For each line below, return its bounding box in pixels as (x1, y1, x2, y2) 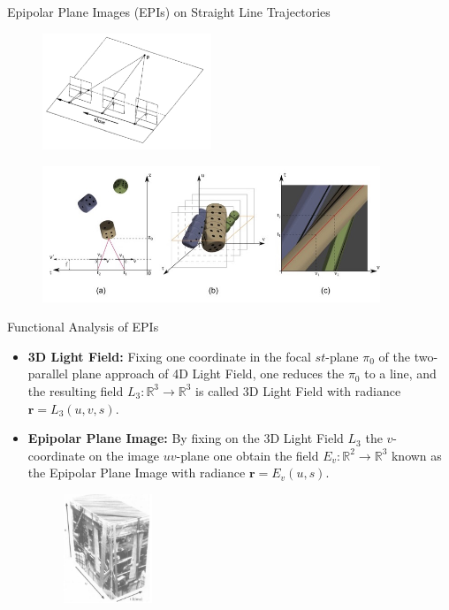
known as (391, 446, 442, 464)
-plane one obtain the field (176, 446, 319, 464)
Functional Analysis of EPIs (7, 317, 159, 336)
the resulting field (27, 381, 124, 400)
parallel (27, 364, 68, 383)
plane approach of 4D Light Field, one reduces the (72, 364, 345, 383)
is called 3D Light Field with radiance (195, 381, 401, 400)
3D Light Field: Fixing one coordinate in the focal (27, 347, 311, 365)
